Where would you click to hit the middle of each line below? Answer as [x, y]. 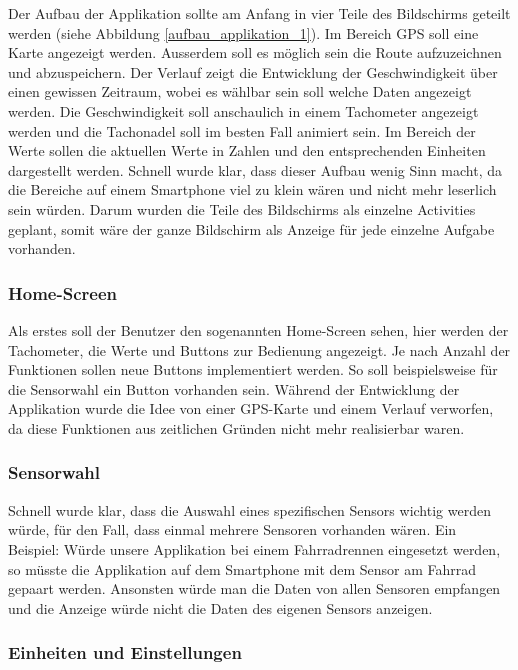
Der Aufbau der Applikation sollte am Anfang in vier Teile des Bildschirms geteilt [259, 13]
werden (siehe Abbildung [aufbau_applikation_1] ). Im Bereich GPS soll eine [243, 32]
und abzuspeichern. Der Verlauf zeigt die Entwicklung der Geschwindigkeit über [253, 71]
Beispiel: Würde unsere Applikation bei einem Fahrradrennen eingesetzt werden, [254, 548]
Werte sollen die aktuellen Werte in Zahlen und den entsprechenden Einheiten [247, 150]
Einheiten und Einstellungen [125, 652]
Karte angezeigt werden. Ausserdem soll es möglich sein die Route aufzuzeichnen [255, 52]
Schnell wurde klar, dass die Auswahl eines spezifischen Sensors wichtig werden [249, 509]
